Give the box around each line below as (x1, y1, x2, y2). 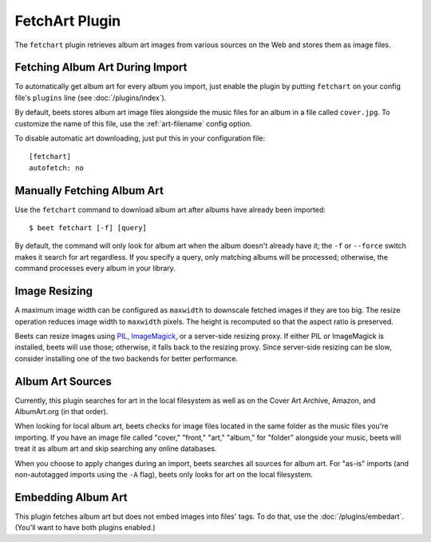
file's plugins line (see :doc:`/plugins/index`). (14, 93, 167, 102)
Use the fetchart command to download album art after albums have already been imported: (14, 205, 326, 214)
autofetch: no (29, 163, 84, 172)
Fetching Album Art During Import (14, 61, 188, 74)
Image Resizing (14, 285, 93, 298)
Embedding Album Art (14, 490, 128, 504)
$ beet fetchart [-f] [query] (29, 224, 148, 233)
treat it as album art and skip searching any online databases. (14, 444, 217, 453)
